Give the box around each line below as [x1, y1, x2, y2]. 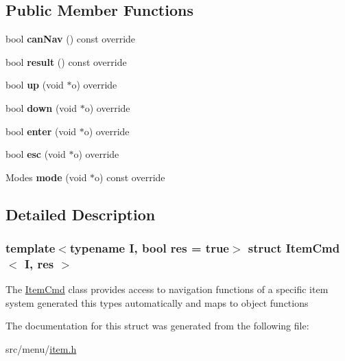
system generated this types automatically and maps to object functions [5, 295, 309, 310]
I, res [24, 255, 54, 272]
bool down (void [5, 100, 78, 115]
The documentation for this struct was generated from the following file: [5, 318, 309, 333]
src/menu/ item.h [5, 342, 77, 356]
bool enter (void [5, 124, 77, 138]
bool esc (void [5, 147, 66, 161]
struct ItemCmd [248, 240, 340, 257]
